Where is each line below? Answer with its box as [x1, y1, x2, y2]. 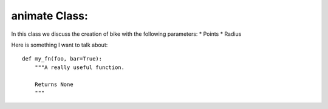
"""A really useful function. [34, 64, 125, 71]
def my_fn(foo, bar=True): [22, 55, 103, 62]
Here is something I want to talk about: [11, 41, 108, 48]
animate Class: [11, 9, 88, 22]
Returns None [34, 81, 73, 88]
